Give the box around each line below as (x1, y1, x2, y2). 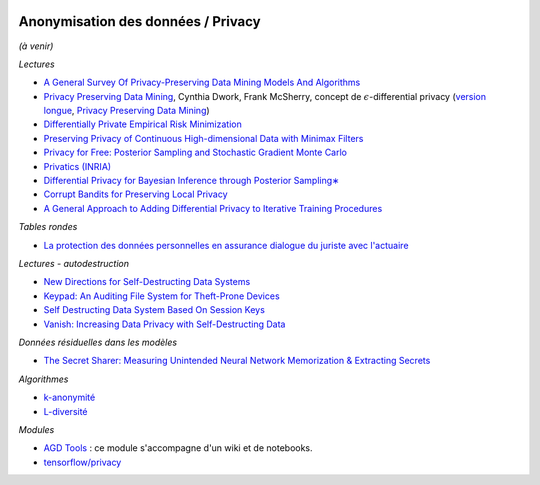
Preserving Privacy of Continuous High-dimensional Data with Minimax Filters (43, 132, 364, 144)
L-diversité (43, 405, 89, 417)
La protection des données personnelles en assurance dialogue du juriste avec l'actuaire (43, 239, 409, 251)
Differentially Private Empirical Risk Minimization (43, 118, 242, 130)
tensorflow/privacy (43, 456, 122, 468)
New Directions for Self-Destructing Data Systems (43, 276, 251, 288)
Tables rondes (18, 221, 78, 233)
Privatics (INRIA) (43, 160, 112, 172)
